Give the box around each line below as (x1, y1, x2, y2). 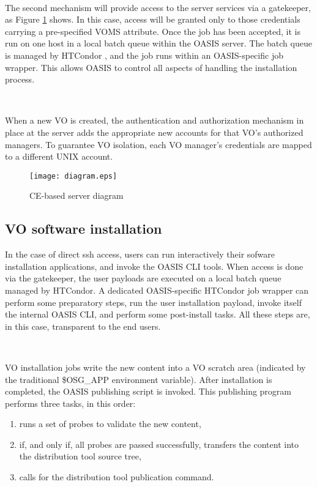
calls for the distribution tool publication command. (19, 470, 214, 483)
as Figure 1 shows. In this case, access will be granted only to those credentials (5, 13, 300, 26)
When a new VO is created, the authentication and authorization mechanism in (5, 114, 304, 127)
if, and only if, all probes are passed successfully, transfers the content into (19, 437, 299, 450)
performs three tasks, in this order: (5, 396, 136, 409)
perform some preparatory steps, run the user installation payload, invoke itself (5, 296, 302, 308)
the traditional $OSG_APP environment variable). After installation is (5, 373, 272, 385)
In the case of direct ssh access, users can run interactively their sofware (5, 248, 275, 261)
